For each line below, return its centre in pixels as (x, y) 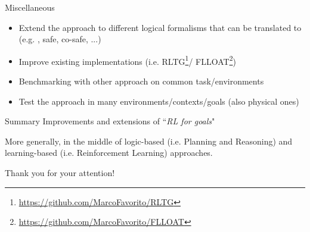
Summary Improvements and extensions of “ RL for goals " (110, 121)
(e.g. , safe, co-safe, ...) (60, 39)
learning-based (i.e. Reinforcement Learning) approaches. (109, 153)
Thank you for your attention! (60, 173)
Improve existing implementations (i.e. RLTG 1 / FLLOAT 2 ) (127, 60)
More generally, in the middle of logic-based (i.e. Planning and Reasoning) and (149, 141)
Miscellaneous (30, 7)
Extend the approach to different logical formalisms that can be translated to (160, 27)
